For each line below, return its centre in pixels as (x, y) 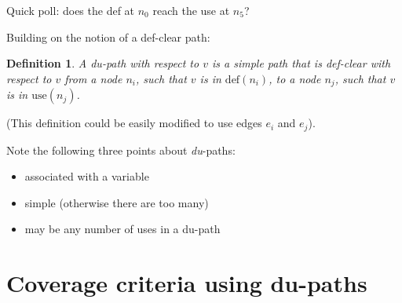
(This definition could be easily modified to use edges (134, 123)
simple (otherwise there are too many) (117, 202)
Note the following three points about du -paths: (121, 150)
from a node (93, 78)
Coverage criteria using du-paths (187, 283)
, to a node (295, 78)
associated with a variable (87, 176)
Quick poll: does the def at (71, 10)
